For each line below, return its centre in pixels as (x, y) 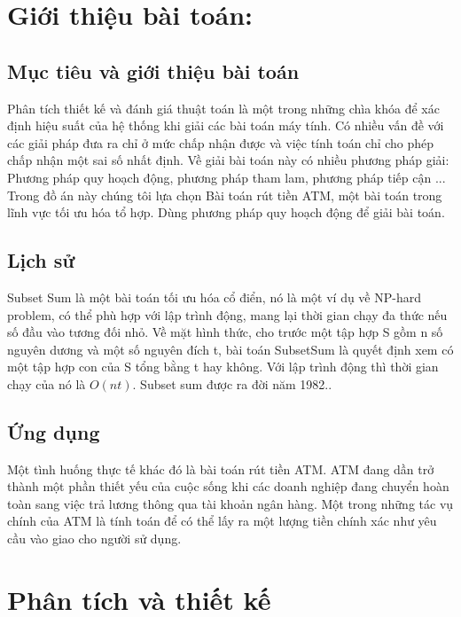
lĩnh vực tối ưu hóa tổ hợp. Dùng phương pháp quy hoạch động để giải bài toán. (226, 212)
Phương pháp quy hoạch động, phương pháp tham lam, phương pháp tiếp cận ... (227, 177)
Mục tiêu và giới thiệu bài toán (153, 70)
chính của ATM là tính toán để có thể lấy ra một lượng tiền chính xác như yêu (222, 521)
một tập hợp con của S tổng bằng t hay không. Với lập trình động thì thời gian (223, 367)
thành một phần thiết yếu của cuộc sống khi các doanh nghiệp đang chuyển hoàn (228, 486)
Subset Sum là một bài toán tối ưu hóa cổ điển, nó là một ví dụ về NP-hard (214, 297)
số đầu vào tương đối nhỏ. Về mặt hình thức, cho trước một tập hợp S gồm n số (225, 332)
